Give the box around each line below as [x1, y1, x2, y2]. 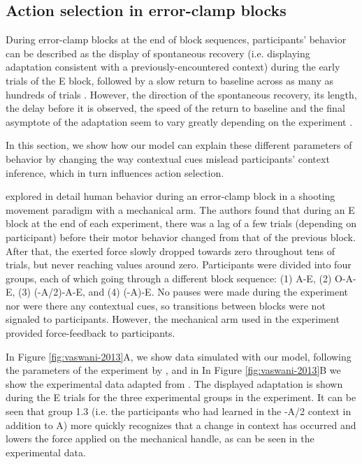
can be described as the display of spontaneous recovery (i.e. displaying [6, 45, 310, 60]
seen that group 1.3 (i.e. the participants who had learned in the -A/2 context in [6, 404, 352, 419]
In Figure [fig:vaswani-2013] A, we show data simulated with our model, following [6, 349, 352, 363]
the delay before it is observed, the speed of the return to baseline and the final [6, 101, 345, 115]
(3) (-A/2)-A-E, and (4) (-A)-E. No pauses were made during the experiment [18, 284, 349, 299]
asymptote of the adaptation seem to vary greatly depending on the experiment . [6, 114, 353, 129]
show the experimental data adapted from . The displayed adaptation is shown [6, 376, 343, 391]
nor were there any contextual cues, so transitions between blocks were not [6, 298, 326, 312]
